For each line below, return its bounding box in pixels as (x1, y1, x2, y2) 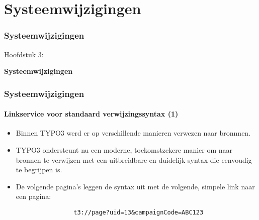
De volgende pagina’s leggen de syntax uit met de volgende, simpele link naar (16, 181, 255, 191)
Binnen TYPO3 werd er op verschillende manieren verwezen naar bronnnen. (16, 128, 251, 138)
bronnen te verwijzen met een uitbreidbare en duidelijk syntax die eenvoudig (16, 154, 252, 165)
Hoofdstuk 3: (4, 49, 44, 59)
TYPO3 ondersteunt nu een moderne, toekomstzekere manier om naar (16, 145, 233, 155)
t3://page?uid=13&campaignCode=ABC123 (73, 208, 204, 216)
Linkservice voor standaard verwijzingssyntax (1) (4, 108, 179, 119)
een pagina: (16, 191, 51, 201)
